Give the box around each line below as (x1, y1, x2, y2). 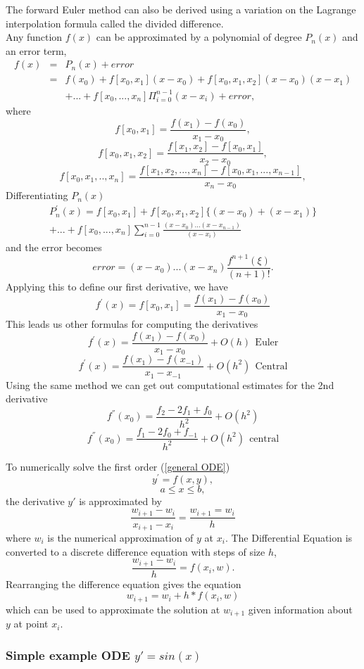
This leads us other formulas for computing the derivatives (6, 317, 258, 331)
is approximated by (79, 494, 162, 509)
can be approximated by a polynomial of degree (96, 30, 302, 44)
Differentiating (6, 188, 68, 203)
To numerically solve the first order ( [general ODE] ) (6, 459, 230, 473)
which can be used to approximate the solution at (6, 601, 220, 616)
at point (13, 616, 49, 631)
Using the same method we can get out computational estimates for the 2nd (6, 377, 334, 392)
